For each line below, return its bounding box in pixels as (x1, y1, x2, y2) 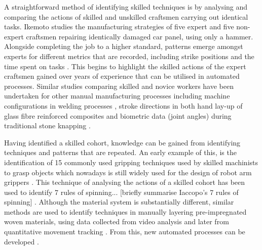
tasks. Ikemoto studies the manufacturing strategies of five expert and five (4, 21, 234, 32)
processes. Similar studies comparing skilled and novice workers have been (4, 80, 234, 91)
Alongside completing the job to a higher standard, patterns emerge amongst (4, 41, 243, 52)
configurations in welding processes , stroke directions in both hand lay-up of (4, 100, 243, 111)
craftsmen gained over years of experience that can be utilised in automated (4, 71, 240, 81)
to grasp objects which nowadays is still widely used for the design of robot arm (4, 167, 252, 177)
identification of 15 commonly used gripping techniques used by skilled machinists (4, 157, 258, 167)
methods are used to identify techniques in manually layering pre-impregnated (4, 206, 247, 217)
